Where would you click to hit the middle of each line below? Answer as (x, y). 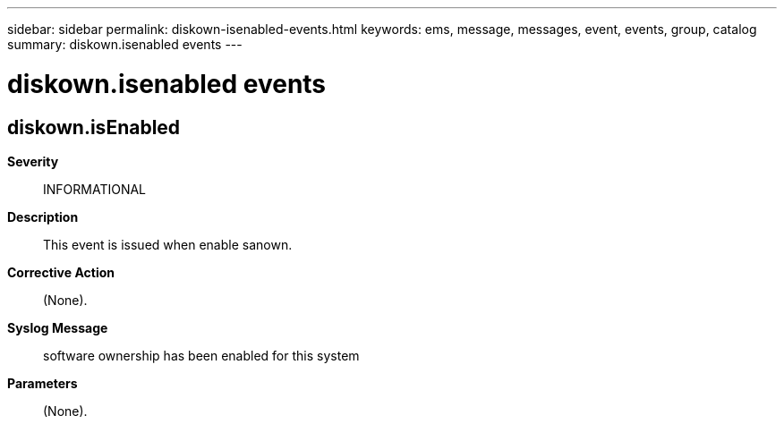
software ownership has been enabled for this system (201, 355)
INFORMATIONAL (95, 189)
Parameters (43, 383)
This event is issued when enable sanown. (168, 244)
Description (43, 216)
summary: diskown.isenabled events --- (125, 44)
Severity (33, 161)
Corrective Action (61, 272)
